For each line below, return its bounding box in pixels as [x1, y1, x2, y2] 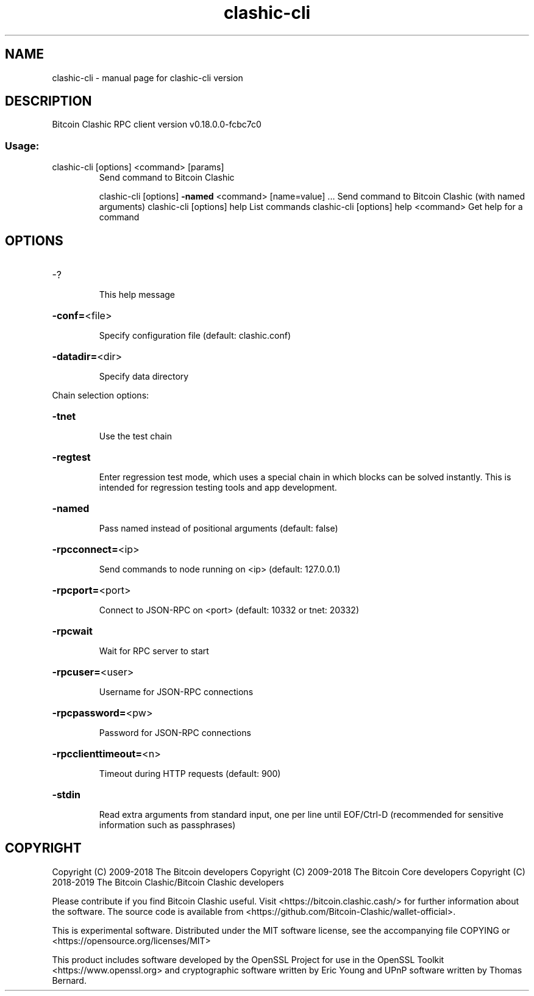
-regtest [52, 451, 91, 464]
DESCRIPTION [5, 93, 92, 109]
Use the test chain [99, 431, 172, 442]
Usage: [5, 139, 40, 152]
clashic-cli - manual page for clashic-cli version [52, 72, 243, 83]
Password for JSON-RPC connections [99, 727, 251, 738]
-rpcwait [52, 625, 93, 638]
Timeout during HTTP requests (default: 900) [99, 768, 281, 779]
